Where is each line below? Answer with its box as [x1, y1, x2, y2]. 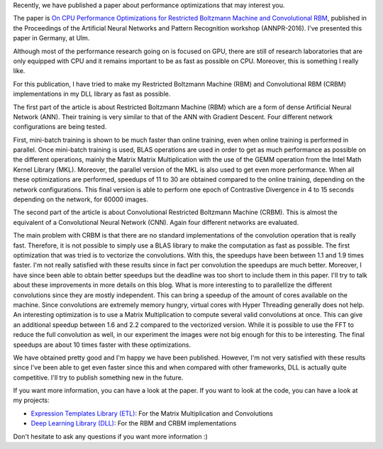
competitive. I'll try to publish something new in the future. [13, 373, 184, 382]
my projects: [13, 396, 50, 404]
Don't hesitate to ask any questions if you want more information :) [13, 432, 209, 440]
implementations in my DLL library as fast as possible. [13, 89, 171, 99]
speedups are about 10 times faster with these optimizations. [13, 340, 191, 349]
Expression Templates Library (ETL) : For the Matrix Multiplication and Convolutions [30, 409, 273, 418]
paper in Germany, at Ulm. [13, 34, 90, 43]
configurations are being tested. [13, 123, 107, 131]
